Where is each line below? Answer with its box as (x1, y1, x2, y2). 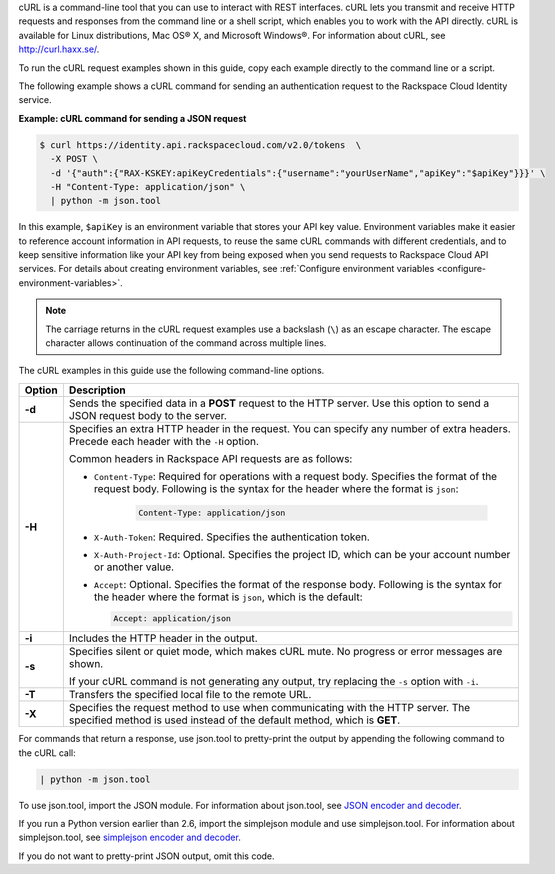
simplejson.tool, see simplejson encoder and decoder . (18, 831, 242, 844)
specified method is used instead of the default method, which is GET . (68, 713, 401, 727)
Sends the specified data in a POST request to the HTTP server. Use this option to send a (68, 396, 490, 410)
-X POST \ (50, 153, 99, 165)
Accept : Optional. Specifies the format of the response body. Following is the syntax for (93, 577, 502, 591)
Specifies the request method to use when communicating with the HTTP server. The (68, 701, 471, 715)
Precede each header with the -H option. (68, 434, 260, 448)
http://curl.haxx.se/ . (18, 43, 100, 55)
